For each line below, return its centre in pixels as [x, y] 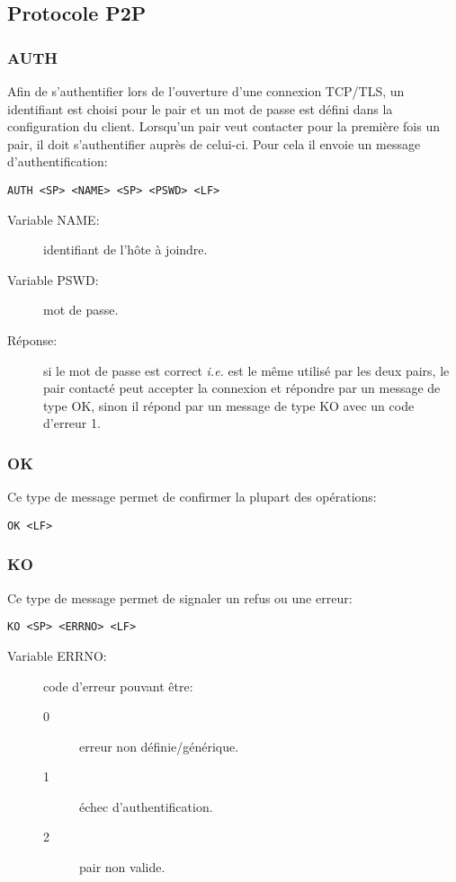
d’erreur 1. [72, 423]
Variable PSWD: [53, 279]
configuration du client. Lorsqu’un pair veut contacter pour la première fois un [224, 126]
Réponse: [32, 340]
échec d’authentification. [146, 806]
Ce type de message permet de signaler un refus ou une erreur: [180, 597]
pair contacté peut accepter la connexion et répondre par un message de [242, 388]
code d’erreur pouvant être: [118, 686]
